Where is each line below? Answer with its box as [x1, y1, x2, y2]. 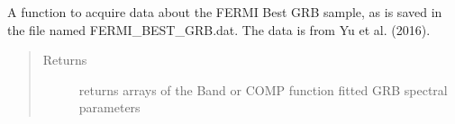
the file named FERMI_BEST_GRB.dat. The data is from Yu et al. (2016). [7, 20, 431, 39]
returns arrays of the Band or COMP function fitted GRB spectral [78, 80, 448, 99]
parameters [78, 98, 141, 117]
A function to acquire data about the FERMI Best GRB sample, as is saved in [7, 3, 442, 21]
